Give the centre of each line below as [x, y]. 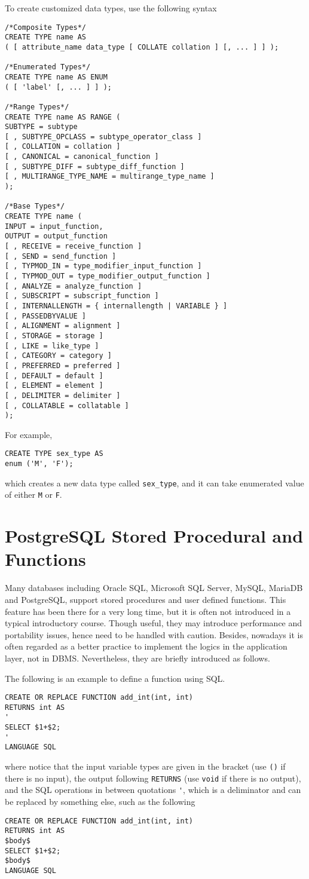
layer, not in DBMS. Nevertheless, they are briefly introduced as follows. [137, 658]
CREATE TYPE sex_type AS [54, 454]
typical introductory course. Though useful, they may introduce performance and [154, 623]
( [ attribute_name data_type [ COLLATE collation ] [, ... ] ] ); [142, 47]
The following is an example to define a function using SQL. [115, 678]
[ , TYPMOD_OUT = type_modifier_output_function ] [108, 276]
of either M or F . [33, 494]
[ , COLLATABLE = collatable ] [67, 405]
